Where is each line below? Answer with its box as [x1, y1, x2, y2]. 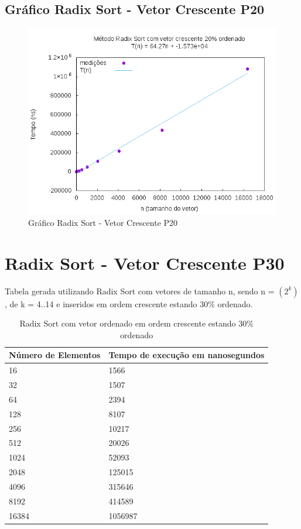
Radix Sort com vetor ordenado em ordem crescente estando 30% [19, 317, 254, 329]
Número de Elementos [9, 349, 101, 361]
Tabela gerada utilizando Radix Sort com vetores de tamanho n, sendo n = [5, 284, 275, 297]
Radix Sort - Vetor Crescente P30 [5, 250, 285, 274]
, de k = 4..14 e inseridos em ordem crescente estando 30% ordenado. [5, 297, 253, 310]
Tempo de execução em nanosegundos [108, 349, 265, 361]
